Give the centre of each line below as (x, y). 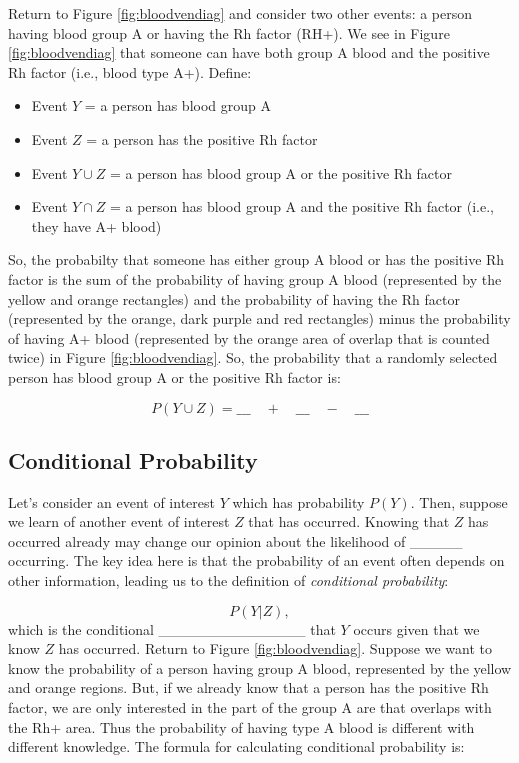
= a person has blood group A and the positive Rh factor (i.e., (301, 206)
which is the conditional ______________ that (172, 628)
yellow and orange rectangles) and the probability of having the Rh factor (234, 298)
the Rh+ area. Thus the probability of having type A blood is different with (241, 726)
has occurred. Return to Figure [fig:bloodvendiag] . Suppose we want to (275, 648)
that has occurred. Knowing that (349, 521)
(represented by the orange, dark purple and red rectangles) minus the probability (259, 318)
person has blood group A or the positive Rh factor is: (174, 376)
